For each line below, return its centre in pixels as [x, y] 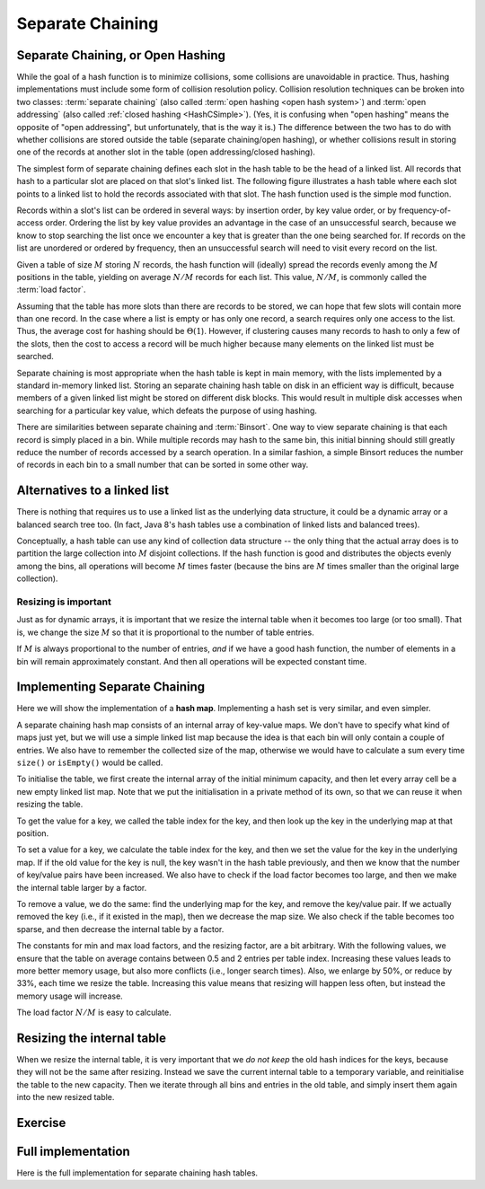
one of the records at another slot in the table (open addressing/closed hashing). [166, 152]
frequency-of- [425, 210]
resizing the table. [50, 805]
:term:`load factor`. [51, 290]
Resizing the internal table [91, 1038]
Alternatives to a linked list [93, 491]
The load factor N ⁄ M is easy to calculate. [94, 1013]
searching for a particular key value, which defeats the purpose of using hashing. [167, 410]
